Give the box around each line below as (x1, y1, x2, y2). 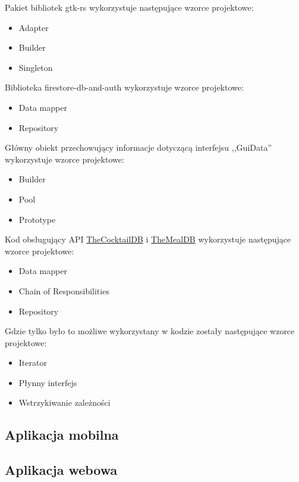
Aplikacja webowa (5, 461, 118, 479)
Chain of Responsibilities (18, 284, 109, 297)
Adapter (18, 21, 49, 33)
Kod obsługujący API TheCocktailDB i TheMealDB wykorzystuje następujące (5, 233, 291, 245)
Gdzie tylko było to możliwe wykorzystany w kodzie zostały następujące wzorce (5, 325, 295, 337)
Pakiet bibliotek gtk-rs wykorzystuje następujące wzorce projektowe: (5, 1, 254, 13)
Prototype (18, 213, 56, 225)
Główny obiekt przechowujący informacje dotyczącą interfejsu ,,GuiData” (5, 141, 272, 154)
